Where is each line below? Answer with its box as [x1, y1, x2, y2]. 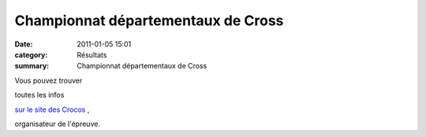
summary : [14, 61, 50, 71]
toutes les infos [14, 91, 65, 100]
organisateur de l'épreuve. [14, 119, 100, 128]
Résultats [77, 50, 107, 59]
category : [14, 50, 48, 59]
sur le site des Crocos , [14, 105, 90, 114]
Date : [14, 39, 33, 49]
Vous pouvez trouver [14, 76, 83, 85]
